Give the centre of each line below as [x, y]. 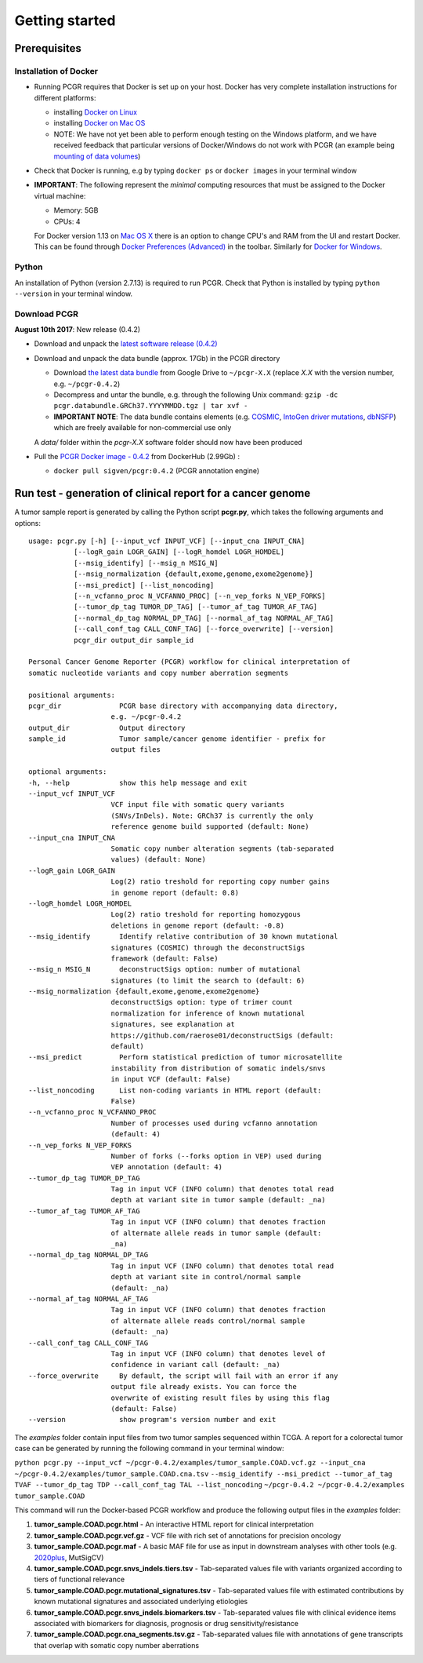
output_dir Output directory [107, 728]
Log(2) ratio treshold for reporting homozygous [206, 915]
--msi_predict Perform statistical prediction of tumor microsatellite [185, 1057]
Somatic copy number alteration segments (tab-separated [222, 848]
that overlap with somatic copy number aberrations [117, 1645]
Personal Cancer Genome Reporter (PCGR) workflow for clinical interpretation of [190, 662]
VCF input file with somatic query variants [198, 805]
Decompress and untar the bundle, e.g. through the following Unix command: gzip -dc [196, 395]
